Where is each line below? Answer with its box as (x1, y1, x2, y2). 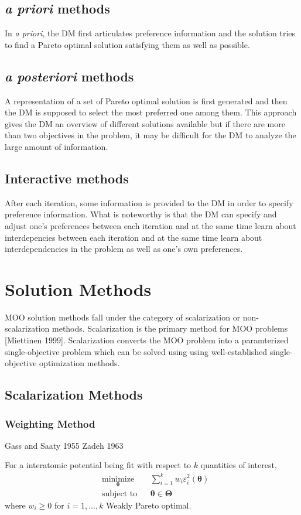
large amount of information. (5, 140, 108, 152)
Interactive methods (5, 169, 129, 187)
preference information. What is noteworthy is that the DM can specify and (5, 208, 277, 220)
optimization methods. (39, 357, 120, 369)
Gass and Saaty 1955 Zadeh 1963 (5, 439, 124, 451)
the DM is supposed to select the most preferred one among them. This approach (5, 106, 297, 118)
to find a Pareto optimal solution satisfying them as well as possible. (5, 38, 250, 50)
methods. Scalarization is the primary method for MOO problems (52, 322, 288, 335)
